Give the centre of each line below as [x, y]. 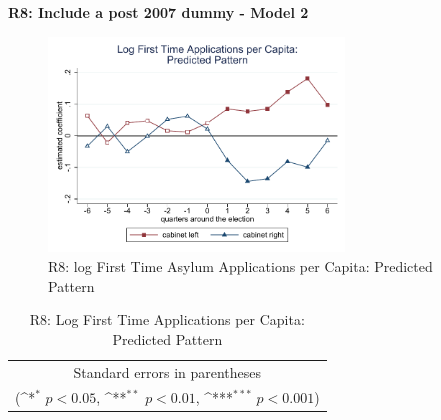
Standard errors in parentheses [167, 371]
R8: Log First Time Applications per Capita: [167, 319]
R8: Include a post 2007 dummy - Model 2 [158, 12]
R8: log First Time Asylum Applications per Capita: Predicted [240, 266]
